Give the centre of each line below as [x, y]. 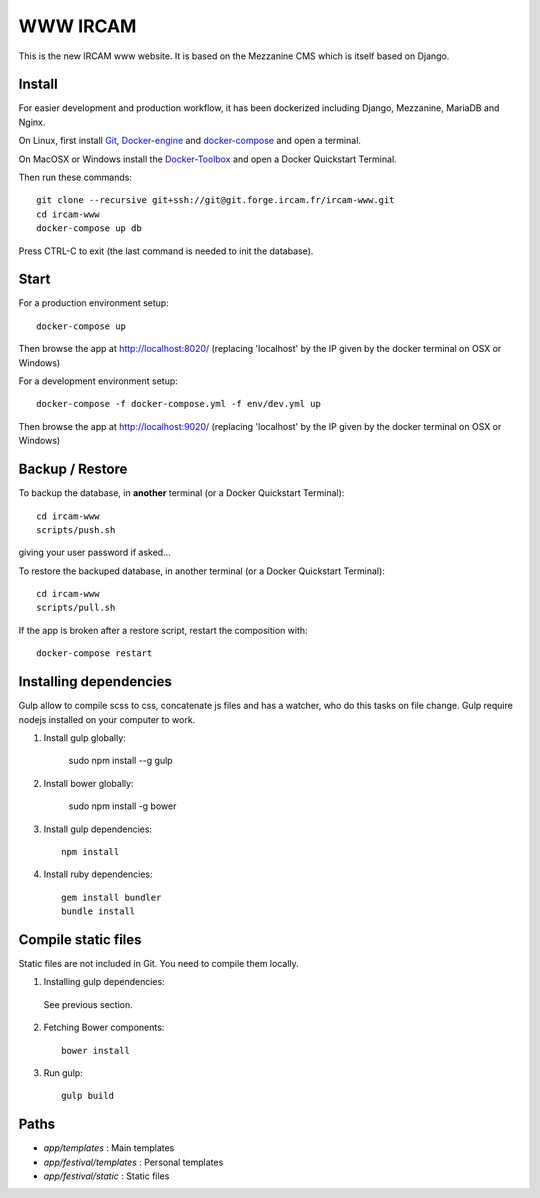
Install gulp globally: [85, 737]
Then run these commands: [75, 177]
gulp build [88, 1096]
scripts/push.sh [76, 529]
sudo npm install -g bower [122, 806]
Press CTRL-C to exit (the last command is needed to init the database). [166, 251]
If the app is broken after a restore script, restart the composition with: [163, 630]
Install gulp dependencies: [98, 829]
